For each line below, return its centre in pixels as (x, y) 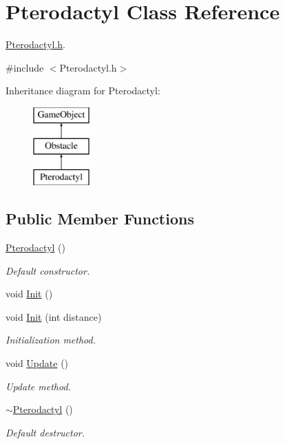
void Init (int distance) (54, 316)
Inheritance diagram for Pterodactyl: (83, 91)
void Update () (37, 363)
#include (25, 67)
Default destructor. (45, 432)
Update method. (38, 386)
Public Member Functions (100, 219)
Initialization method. (51, 340)
